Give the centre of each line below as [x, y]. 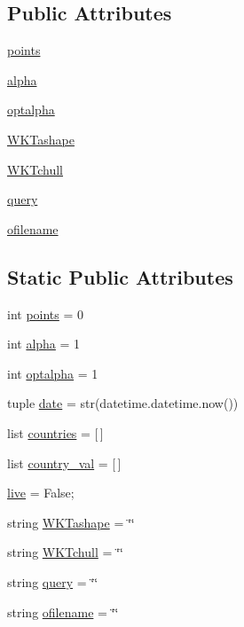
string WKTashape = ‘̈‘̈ [71, 522]
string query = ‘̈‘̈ [53, 581]
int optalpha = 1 [53, 373]
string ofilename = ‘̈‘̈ [63, 611]
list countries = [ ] [55, 432]
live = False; [41, 493]
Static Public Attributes [120, 276]
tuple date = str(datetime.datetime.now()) [123, 403]
